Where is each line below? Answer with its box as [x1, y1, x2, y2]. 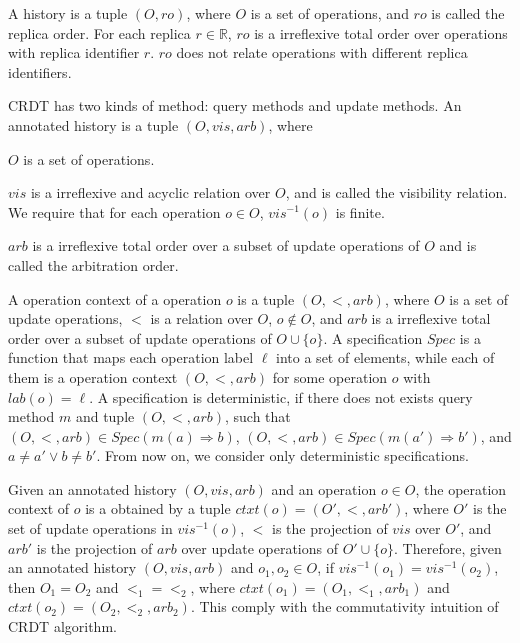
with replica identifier [8, 42, 140, 63]
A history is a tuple [8, 3, 128, 23]
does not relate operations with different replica [176, 42, 468, 63]
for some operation [272, 366, 388, 387]
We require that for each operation [8, 201, 221, 222]
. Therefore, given [394, 537, 502, 558]
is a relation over [150, 308, 253, 329]
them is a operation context [8, 366, 178, 387]
